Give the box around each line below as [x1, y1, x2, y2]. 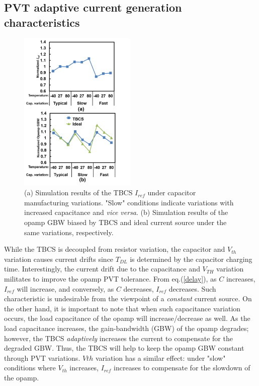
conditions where [4, 362, 56, 373]
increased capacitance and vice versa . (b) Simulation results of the [24, 207, 228, 217]
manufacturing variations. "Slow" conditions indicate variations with [24, 197, 234, 207]
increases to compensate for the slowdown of [114, 362, 250, 373]
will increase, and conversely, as [17, 283, 114, 294]
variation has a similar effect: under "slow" [95, 352, 226, 363]
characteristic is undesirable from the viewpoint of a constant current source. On [4, 293, 252, 304]
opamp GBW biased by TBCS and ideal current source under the [24, 216, 227, 227]
